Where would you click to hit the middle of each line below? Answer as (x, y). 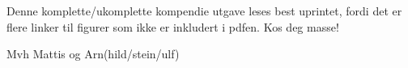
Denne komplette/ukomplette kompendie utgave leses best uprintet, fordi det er (204, 11)
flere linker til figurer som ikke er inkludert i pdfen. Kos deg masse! (173, 26)
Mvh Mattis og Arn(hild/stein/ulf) (93, 54)
